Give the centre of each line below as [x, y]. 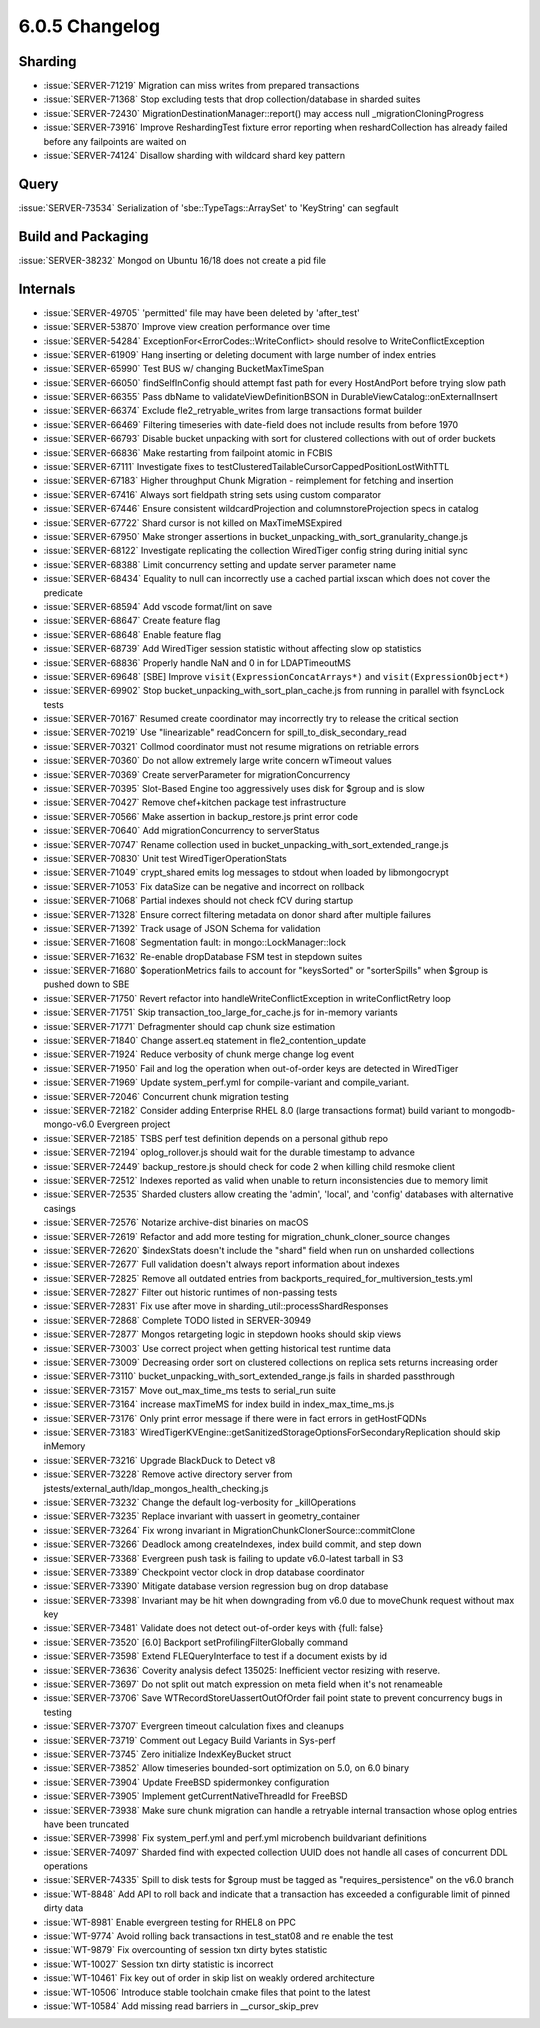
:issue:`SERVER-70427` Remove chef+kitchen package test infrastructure [195, 802]
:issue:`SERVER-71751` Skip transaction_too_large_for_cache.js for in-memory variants [221, 1012]
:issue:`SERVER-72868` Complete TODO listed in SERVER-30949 [177, 1320]
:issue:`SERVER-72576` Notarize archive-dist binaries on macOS [176, 1222]
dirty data [63, 1908]
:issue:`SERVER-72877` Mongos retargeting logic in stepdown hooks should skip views [222, 1334]
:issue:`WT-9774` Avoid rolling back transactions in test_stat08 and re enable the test [218, 1936]
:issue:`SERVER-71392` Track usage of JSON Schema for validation [182, 928]
